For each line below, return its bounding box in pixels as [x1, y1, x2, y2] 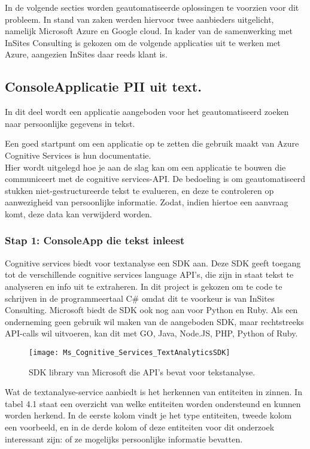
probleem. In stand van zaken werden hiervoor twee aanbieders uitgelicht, [5, 13, 274, 25]
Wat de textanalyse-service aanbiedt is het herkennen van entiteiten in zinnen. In [5, 386, 302, 398]
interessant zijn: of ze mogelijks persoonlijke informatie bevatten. [5, 432, 243, 445]
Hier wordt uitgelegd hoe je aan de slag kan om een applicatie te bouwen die [5, 160, 286, 173]
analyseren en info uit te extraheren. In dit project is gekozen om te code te [5, 280, 282, 292]
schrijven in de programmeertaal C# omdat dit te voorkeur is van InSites [5, 292, 275, 304]
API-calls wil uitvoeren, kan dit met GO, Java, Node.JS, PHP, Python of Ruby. [5, 327, 298, 339]
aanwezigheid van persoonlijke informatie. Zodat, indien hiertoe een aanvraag [5, 196, 288, 208]
